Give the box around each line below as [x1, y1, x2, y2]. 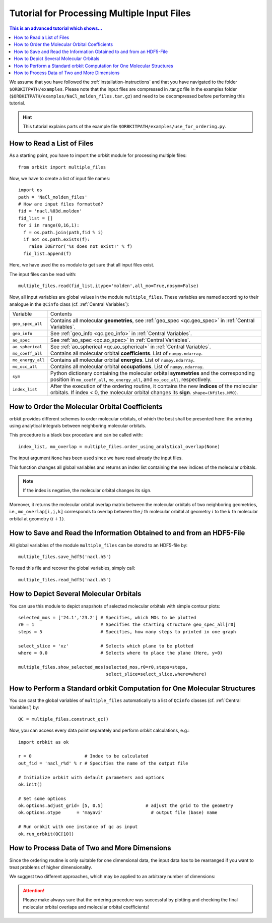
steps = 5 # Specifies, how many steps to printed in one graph [18, 629, 236, 634]
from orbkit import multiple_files [18, 164, 106, 170]
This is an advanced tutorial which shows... [9, 25, 103, 31]
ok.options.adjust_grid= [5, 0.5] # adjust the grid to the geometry [18, 803, 234, 808]
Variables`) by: [9, 704, 40, 711]
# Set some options [18, 795, 66, 801]
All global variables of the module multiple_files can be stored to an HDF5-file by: [9, 542, 188, 548]
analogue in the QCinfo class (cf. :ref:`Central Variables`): [9, 301, 129, 307]
